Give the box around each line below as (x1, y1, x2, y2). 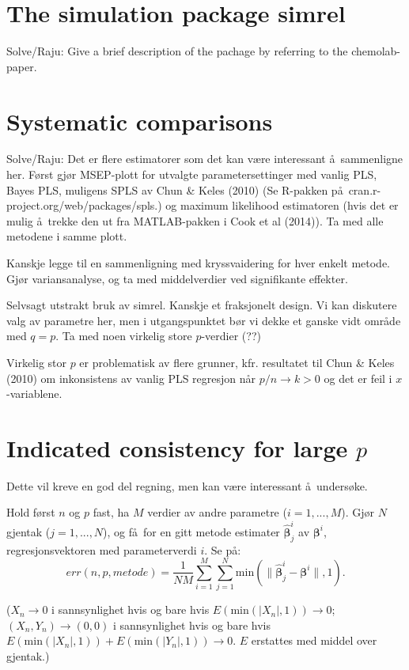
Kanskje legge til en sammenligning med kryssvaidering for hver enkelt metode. (6, 255, 390, 271)
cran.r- (348, 181, 381, 198)
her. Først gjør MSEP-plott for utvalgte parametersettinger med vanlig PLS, (6, 166, 377, 183)
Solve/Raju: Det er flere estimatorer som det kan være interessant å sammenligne (6, 150, 403, 167)
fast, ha (93, 504, 130, 520)
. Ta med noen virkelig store (55, 327, 192, 344)
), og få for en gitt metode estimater (103, 523, 280, 539)
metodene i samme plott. (6, 228, 127, 244)
